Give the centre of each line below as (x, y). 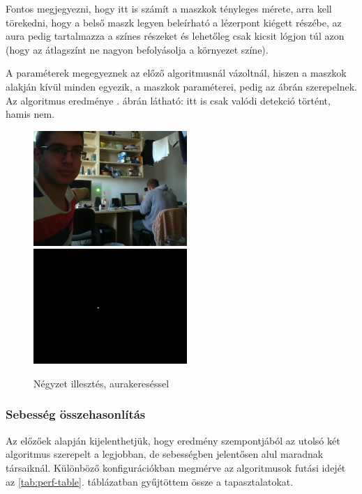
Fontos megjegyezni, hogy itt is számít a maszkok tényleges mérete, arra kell (169, 8)
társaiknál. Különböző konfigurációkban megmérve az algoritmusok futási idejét (176, 467)
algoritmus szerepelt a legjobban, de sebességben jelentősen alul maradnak (165, 454)
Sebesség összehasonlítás (76, 414)
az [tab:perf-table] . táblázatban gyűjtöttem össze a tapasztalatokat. (150, 481)
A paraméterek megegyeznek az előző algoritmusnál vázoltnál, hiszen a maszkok (176, 73)
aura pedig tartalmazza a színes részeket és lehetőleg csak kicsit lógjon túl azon (175, 36)
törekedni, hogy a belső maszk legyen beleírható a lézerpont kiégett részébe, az (174, 22)
